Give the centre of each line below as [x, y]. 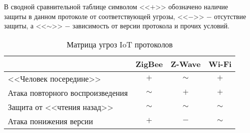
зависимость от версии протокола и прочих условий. [151, 26]
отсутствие [230, 16]
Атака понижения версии [51, 121]
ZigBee [149, 64]
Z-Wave [186, 64]
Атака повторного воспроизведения [68, 92]
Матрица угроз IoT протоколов [120, 44]
